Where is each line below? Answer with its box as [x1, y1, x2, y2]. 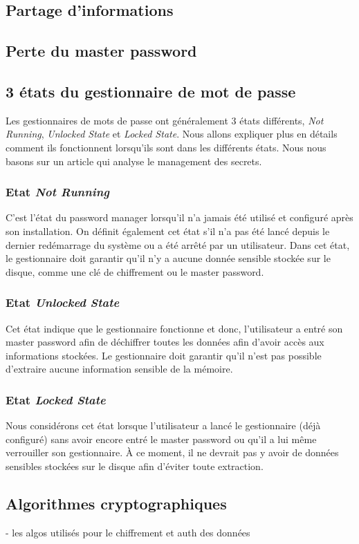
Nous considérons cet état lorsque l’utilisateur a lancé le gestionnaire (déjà [6, 418, 321, 433]
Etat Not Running [6, 183, 109, 200]
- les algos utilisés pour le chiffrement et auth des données [6, 525, 250, 539]
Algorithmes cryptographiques [6, 492, 227, 514]
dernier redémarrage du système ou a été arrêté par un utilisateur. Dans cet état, [6, 237, 350, 252]
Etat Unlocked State [6, 294, 120, 311]
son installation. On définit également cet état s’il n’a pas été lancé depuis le [6, 223, 330, 238]
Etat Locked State [6, 391, 106, 408]
